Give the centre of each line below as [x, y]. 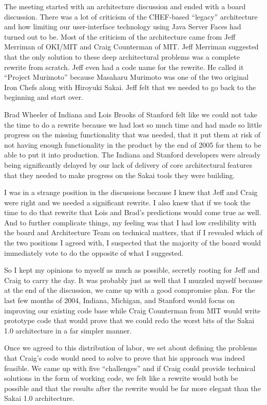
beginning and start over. [44, 97]
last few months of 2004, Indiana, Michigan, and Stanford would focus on [120, 300]
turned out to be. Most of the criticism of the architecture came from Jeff [120, 36]
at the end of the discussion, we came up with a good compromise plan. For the [130, 290]
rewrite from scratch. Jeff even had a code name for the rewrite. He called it [124, 67]
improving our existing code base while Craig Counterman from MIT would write [132, 310]
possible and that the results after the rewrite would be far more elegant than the [132, 388]
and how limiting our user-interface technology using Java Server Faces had [123, 27]
